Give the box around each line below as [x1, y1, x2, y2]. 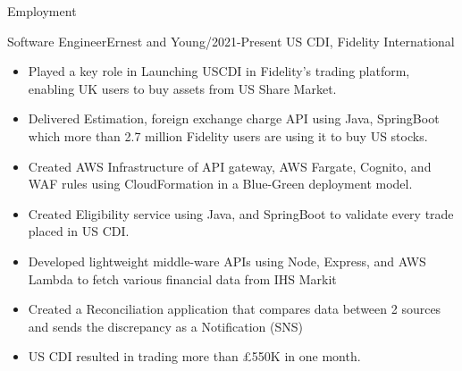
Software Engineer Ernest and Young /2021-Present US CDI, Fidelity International [7, 31, 455, 50]
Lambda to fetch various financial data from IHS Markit [28, 269, 337, 288]
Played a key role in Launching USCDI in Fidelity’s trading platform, [28, 62, 410, 80]
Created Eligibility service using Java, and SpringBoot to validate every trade [28, 204, 454, 223]
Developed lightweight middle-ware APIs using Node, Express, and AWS [28, 251, 426, 270]
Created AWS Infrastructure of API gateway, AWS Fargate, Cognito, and [28, 156, 432, 175]
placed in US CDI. [28, 222, 130, 240]
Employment [7, 2, 77, 20]
